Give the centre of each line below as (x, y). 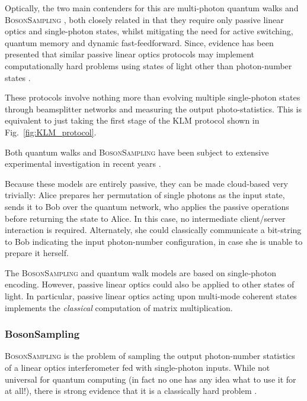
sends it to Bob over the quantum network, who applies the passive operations (147, 206)
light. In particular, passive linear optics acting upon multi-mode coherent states (151, 296)
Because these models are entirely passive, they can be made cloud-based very (146, 183)
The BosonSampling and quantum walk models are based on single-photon (141, 272)
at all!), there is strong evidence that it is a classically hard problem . (131, 391)
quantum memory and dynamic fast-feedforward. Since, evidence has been (139, 42)
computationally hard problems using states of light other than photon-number (148, 65)
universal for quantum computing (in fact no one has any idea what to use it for (151, 379)
